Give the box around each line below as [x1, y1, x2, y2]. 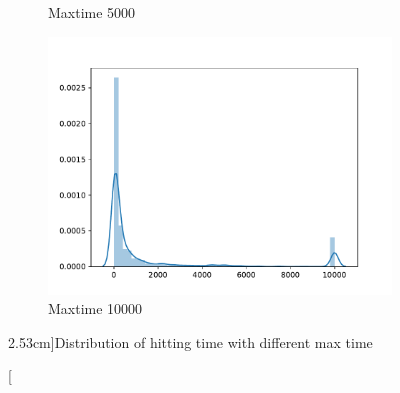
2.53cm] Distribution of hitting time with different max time [8, 331, 373, 352]
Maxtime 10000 [48, 298, 143, 319]
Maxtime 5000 [48, 2, 136, 22]
